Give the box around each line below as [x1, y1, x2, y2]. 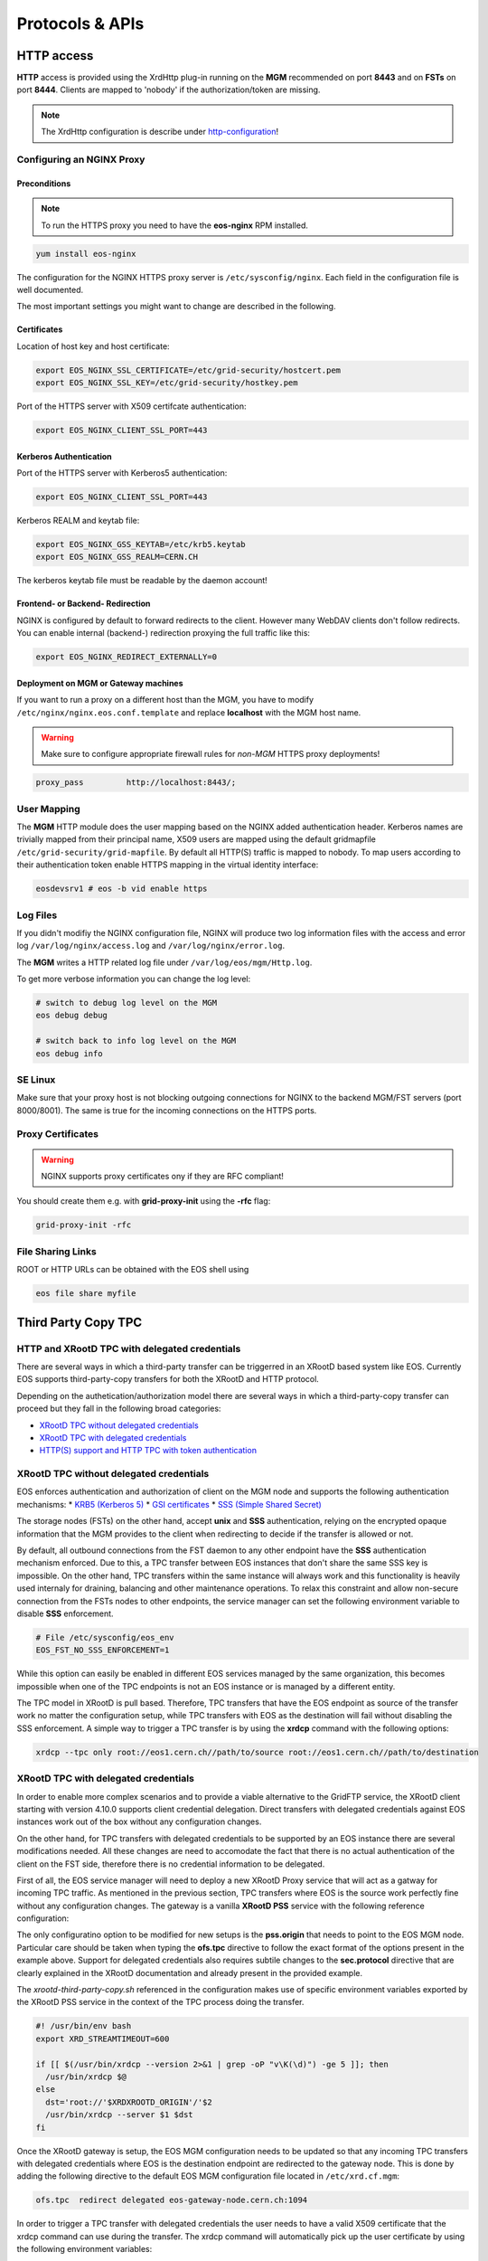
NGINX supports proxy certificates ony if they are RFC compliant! [41, 1171, 285, 1182]
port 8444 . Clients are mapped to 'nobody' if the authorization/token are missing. [16, 84, 321, 95]
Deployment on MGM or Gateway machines [16, 677, 184, 688]
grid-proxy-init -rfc [35, 1220, 132, 1230]
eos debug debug [35, 1010, 108, 1021]
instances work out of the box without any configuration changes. [16, 1816, 262, 1827]
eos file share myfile [35, 1289, 136, 1299]
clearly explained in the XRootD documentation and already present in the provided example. [16, 1967, 363, 1978]
